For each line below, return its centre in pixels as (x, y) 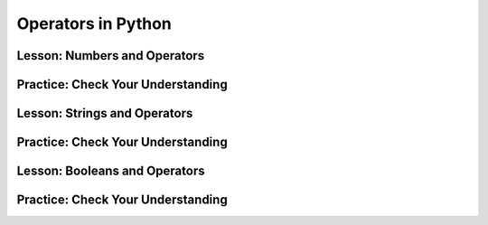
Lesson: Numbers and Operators (111, 56)
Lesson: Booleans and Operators (111, 171)
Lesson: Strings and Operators (105, 113)
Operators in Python (94, 23)
